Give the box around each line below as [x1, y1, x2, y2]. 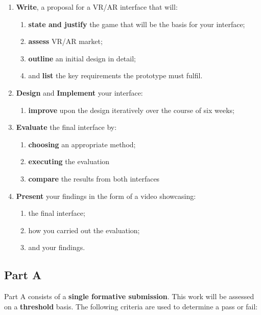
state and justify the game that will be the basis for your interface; [28, 18, 245, 29]
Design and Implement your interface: [16, 87, 143, 98]
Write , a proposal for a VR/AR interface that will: [16, 2, 178, 12]
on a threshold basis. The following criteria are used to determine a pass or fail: [4, 301, 258, 311]
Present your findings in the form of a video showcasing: [16, 190, 196, 201]
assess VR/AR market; [28, 36, 103, 47]
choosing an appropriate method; [28, 139, 136, 149]
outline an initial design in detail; [28, 53, 136, 63]
